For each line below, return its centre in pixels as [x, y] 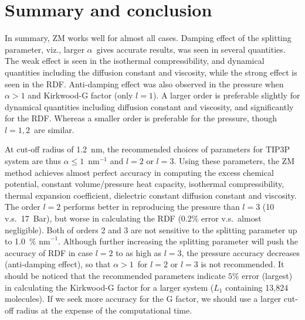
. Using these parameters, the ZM [234, 161]
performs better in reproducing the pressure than [151, 207]
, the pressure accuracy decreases [241, 252]
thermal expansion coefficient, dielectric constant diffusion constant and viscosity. [151, 195]
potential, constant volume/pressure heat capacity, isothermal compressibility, [145, 184]
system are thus [33, 161]
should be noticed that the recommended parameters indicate [115, 275]
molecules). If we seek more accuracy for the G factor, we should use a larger [143, 299]
